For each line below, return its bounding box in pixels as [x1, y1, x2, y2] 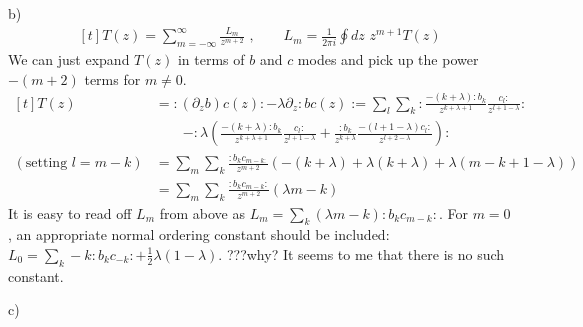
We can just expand [8, 49, 130, 70]
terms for [84, 68, 141, 89]
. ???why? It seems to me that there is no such [218, 243, 505, 264]
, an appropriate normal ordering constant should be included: [8, 224, 390, 245]
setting [25, 156, 68, 171]
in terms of [177, 49, 245, 70]
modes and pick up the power [297, 49, 479, 70]
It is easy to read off [8, 202, 132, 223]
